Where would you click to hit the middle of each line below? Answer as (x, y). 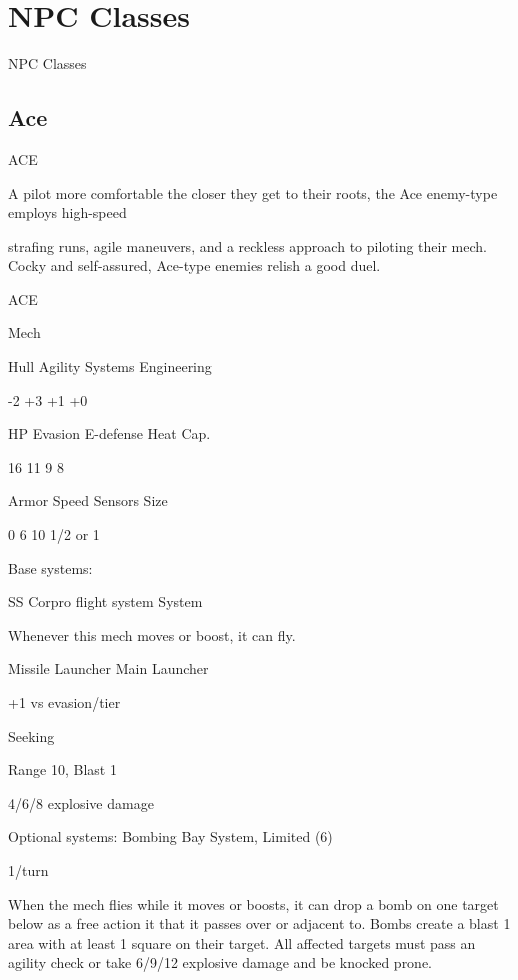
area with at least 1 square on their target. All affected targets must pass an (242, 942)
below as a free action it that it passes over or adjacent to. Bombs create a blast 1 (259, 923)
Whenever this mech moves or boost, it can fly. (152, 634)
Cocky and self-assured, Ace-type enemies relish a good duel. (194, 265)
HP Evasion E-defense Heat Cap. (109, 433)
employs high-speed (67, 212)
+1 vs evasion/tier (64, 702)
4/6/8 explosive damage (81, 802)
